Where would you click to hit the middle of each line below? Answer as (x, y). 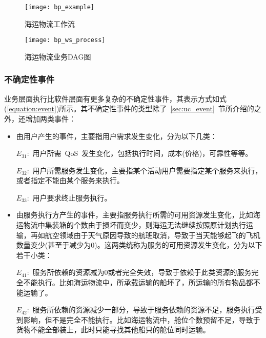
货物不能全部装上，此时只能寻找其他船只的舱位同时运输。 (113, 330)
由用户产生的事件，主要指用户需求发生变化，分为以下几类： (117, 136)
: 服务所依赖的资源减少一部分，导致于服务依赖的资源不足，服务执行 (141, 310)
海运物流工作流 (50, 23)
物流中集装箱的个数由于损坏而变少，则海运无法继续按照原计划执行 (135, 225)
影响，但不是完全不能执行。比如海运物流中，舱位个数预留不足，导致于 (142, 319)
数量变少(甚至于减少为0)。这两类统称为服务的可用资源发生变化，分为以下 (139, 245)
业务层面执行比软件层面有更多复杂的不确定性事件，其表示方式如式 (115, 98)
